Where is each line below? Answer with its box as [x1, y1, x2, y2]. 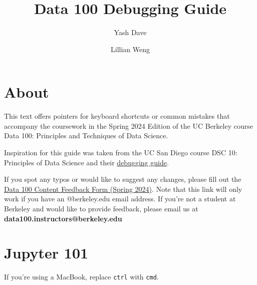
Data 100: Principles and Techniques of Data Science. [4, 130, 168, 141]
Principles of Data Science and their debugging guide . [4, 157, 169, 167]
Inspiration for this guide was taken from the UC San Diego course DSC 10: [4, 147, 237, 158]
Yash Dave [114, 27, 147, 38]
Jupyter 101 [4, 242, 89, 263]
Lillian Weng [111, 44, 150, 54]
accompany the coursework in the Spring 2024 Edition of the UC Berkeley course [4, 120, 253, 131]
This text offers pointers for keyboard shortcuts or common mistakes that [4, 111, 230, 121]
